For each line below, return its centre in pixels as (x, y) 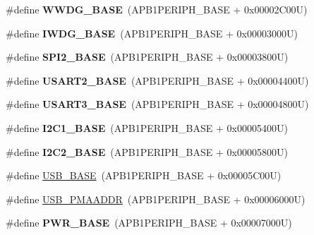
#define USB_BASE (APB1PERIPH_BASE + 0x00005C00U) (144, 175)
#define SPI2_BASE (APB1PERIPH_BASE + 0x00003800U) (147, 57)
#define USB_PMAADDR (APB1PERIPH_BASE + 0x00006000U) (156, 199)
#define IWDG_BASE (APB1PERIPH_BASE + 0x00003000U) (152, 33)
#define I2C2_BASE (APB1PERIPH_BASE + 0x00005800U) (147, 151)
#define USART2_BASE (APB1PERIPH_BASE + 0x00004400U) (157, 80)
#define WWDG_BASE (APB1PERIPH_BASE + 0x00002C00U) (157, 9)
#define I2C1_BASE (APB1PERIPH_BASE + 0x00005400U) (147, 127)
